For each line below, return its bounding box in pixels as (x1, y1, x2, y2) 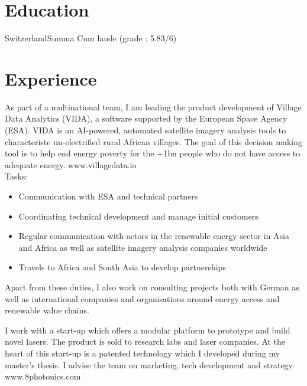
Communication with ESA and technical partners (18, 190, 198, 202)
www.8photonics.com (5, 370, 81, 382)
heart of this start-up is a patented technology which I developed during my (5, 346, 280, 359)
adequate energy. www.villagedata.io (5, 158, 137, 171)
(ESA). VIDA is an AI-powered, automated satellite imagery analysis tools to (5, 124, 286, 136)
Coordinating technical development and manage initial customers (18, 210, 258, 222)
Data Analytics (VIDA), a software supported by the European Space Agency (5, 112, 287, 125)
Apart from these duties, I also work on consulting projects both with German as (5, 280, 299, 293)
